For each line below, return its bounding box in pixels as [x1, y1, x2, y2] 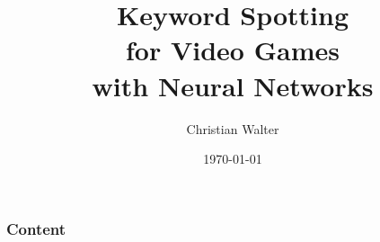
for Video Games [126, 31, 340, 68]
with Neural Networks [92, 67, 374, 103]
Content [6, 217, 66, 239]
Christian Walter [186, 119, 279, 138]
